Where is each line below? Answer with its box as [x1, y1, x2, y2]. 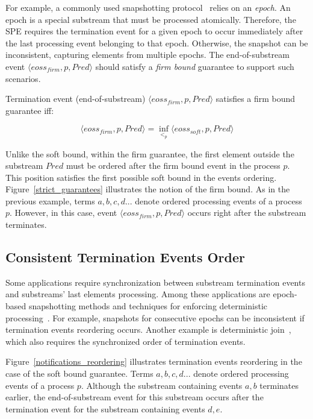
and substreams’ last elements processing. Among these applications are [5, 288, 270, 300]
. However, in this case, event [10, 206, 117, 219]
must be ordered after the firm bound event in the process [66, 159, 280, 172]
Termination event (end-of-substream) [5, 92, 146, 105]
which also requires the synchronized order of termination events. [5, 335, 246, 347]
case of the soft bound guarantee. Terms [5, 367, 153, 380]
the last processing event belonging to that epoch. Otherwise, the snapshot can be [5, 36, 308, 49]
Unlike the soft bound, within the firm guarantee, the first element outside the [5, 147, 294, 160]
